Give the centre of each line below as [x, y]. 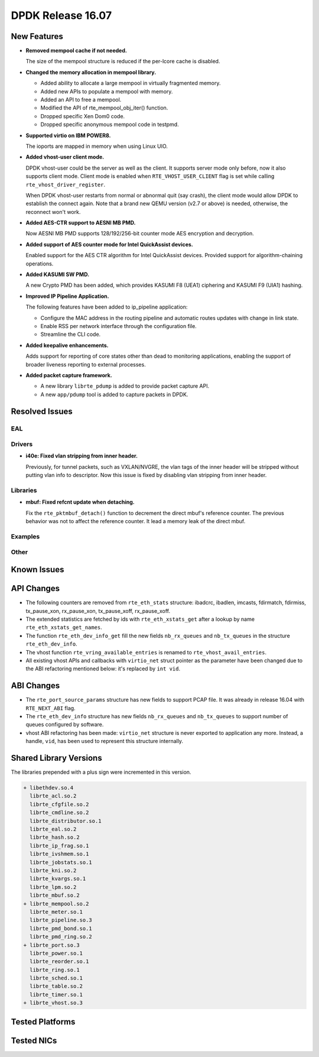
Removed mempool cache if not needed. [76, 51]
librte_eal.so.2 [53, 829]
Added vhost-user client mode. [65, 157]
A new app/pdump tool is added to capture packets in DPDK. [114, 394]
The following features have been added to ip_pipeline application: [107, 307]
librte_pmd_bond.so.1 [61, 928]
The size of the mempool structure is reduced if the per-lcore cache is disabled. [123, 61]
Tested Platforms [43, 1022]
